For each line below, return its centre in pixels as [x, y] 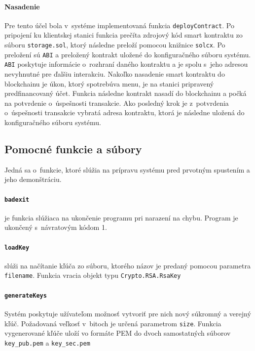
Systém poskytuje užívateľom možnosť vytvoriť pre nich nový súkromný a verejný [128, 313]
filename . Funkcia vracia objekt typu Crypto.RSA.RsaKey [93, 275]
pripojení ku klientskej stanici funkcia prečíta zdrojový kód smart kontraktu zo [124, 35]
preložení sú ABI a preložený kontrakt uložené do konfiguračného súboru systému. [128, 54]
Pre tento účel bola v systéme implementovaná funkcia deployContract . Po [119, 25]
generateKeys [26, 295]
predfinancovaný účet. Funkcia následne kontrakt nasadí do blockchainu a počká [126, 93]
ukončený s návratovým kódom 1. [56, 227]
